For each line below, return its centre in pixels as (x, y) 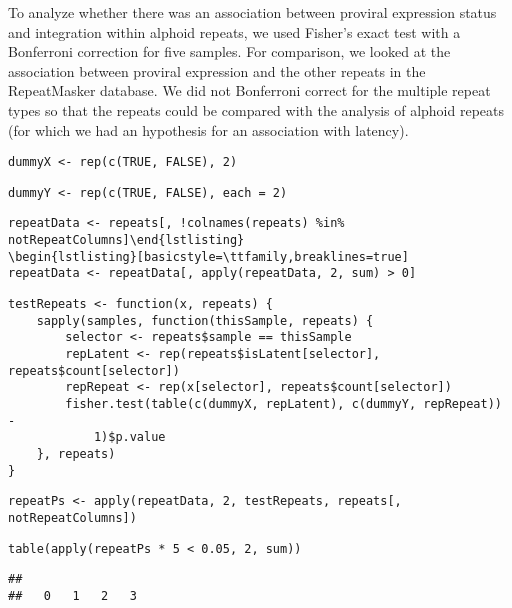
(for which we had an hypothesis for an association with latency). (208, 129)
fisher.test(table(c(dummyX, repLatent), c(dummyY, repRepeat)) (283, 404)
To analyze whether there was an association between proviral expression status (252, 12)
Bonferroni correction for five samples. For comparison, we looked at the (229, 51)
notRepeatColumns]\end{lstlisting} (126, 240)
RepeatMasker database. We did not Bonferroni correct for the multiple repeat (249, 90)
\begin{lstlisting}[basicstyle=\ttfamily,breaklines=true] (208, 256)
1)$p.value (129, 437)
